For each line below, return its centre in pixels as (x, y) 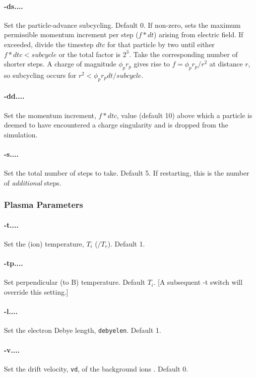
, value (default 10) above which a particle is (185, 115)
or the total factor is (90, 54)
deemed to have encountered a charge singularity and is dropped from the (116, 125)
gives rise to (152, 64)
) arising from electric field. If (198, 34)
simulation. (21, 134)
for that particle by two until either (161, 44)
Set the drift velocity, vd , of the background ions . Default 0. (96, 368)
